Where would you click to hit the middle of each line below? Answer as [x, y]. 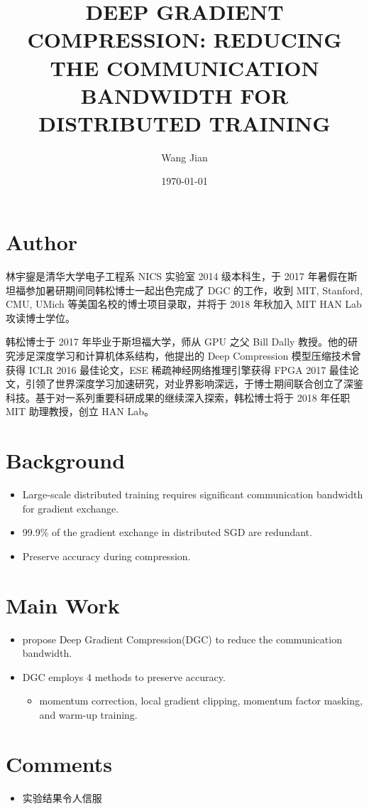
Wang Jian [184, 157]
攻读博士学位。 [40, 317]
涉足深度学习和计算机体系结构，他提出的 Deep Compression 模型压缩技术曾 [188, 355]
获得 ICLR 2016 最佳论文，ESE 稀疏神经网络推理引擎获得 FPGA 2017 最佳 [177, 369]
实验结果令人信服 [62, 797]
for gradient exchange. [71, 508]
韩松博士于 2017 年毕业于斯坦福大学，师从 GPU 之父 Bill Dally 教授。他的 [177, 342]
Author [42, 242]
